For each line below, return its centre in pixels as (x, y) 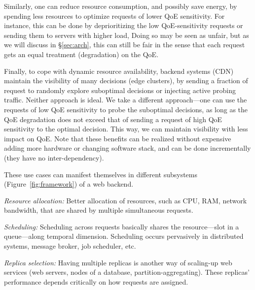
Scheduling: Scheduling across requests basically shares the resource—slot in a (122, 226)
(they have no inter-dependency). (54, 157)
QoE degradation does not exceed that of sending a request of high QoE (113, 119)
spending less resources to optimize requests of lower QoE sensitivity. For (114, 16)
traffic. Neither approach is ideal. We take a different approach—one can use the (126, 100)
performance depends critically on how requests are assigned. (96, 281)
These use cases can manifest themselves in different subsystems (101, 174)
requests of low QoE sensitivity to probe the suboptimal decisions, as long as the (126, 109)
